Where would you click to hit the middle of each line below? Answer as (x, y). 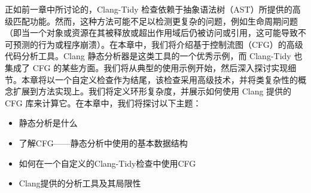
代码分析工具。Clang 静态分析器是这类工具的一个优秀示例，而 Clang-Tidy (148, 56)
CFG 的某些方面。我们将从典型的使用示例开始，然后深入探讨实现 (160, 67)
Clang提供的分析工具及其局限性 (80, 183)
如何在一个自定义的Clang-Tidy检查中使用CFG (107, 163)
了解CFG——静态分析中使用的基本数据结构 (103, 143)
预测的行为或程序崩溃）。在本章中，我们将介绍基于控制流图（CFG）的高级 (158, 44)
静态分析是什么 (48, 123)
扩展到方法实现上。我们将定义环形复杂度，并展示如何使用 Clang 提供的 (152, 91)
